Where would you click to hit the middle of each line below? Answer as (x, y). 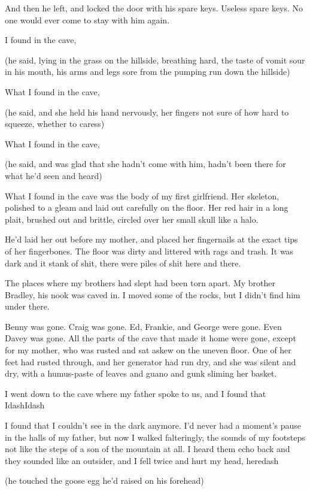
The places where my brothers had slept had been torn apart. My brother (140, 283)
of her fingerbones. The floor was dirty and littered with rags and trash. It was (149, 251)
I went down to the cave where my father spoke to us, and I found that (136, 393)
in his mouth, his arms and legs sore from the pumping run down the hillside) (148, 72)
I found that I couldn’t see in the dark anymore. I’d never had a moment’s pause (153, 425)
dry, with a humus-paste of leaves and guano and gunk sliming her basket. (141, 373)
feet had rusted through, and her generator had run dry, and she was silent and (151, 361)
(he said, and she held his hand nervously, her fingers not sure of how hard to (147, 112)
